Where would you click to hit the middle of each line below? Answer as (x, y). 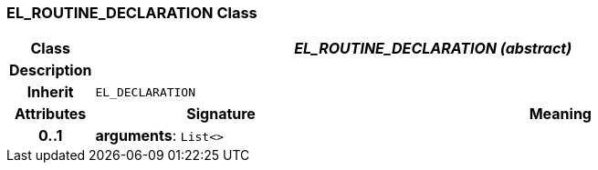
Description (51, 70)
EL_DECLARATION (146, 92)
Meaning (560, 114)
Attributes (51, 114)
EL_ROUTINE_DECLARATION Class (132, 13)
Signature (221, 114)
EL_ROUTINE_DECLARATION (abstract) (433, 49)
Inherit (50, 92)
